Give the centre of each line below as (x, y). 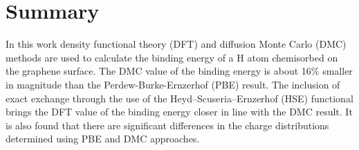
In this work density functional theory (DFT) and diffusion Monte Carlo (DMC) (176, 44)
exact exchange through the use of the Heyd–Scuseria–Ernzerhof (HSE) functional (179, 98)
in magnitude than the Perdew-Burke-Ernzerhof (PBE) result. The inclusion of (173, 84)
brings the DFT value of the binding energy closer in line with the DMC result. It (179, 112)
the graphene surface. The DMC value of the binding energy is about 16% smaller (179, 71)
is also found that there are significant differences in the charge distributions (167, 125)
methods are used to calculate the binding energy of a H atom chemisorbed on (172, 57)
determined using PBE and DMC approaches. (103, 139)
